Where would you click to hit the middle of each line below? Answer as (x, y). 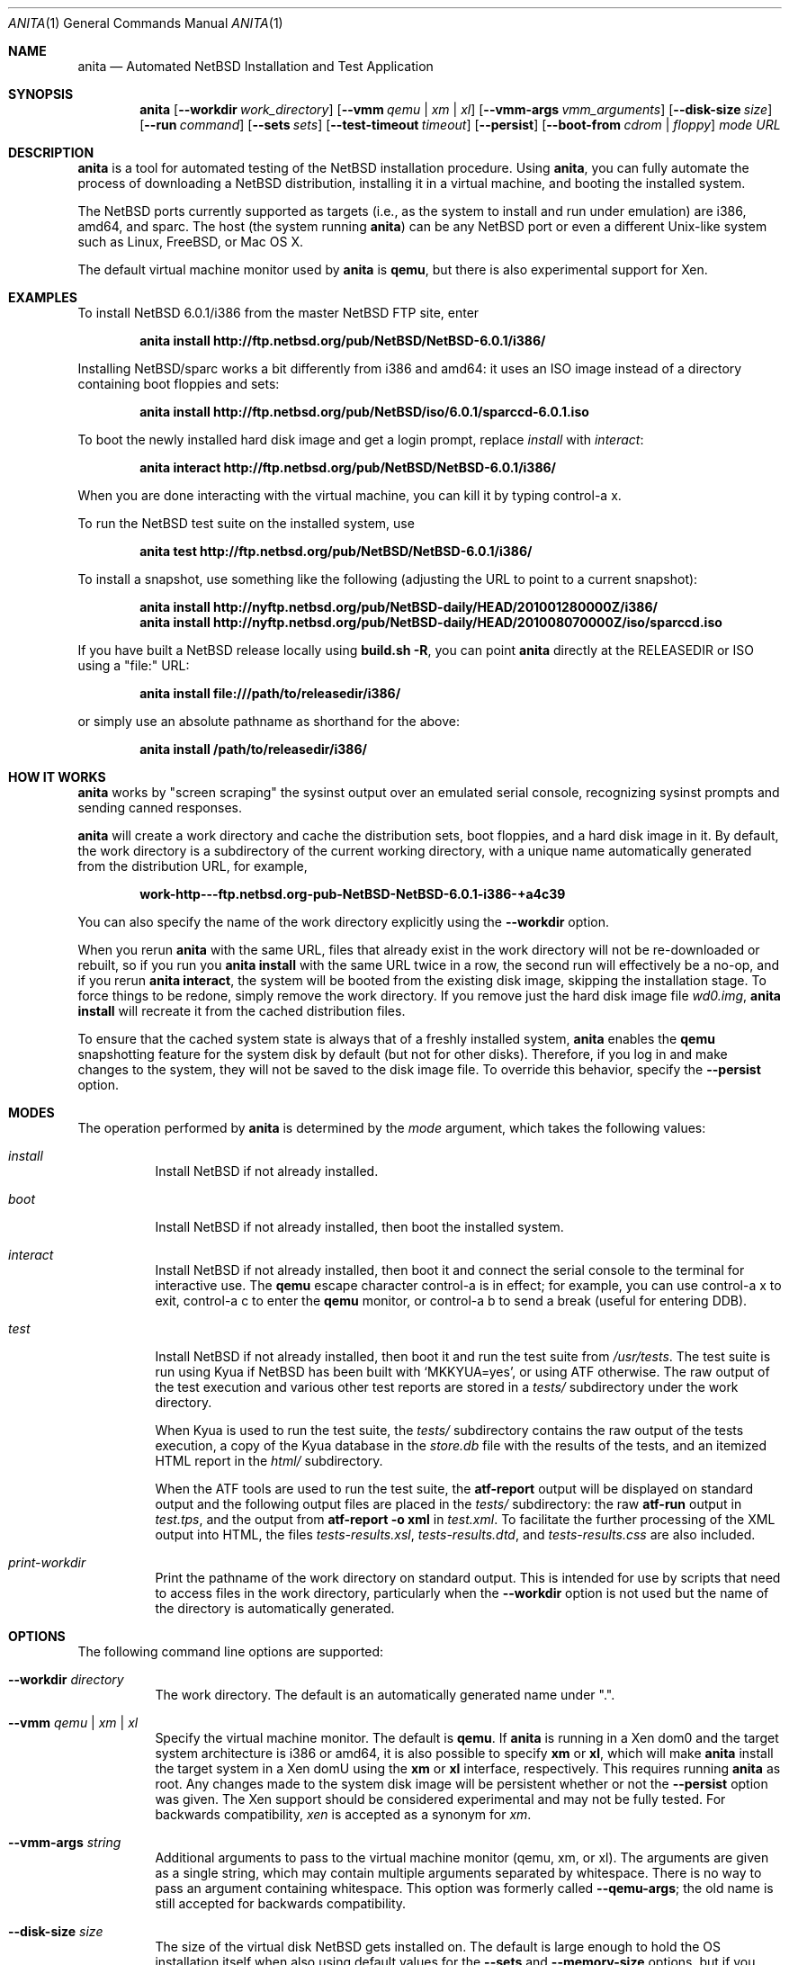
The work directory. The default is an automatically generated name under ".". (385, 1695)
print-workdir (47, 1562)
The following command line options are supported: (231, 1651)
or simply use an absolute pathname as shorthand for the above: (269, 721)
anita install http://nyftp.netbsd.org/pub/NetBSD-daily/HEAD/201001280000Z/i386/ (399, 607)
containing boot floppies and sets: (179, 384)
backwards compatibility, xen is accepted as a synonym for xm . (343, 1814)
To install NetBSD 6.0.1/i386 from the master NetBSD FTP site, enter (278, 313)
